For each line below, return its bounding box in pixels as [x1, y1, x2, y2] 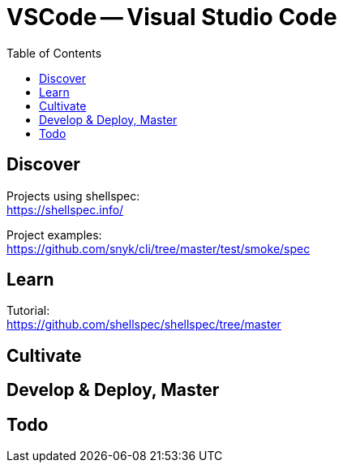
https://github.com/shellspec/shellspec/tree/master [6, 317, 281, 332]
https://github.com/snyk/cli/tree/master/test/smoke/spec [6, 241, 311, 256]
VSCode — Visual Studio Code [6, 3, 337, 31]
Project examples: [6, 227, 102, 242]
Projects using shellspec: [6, 188, 140, 203]
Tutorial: [6, 303, 50, 318]
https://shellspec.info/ [6, 202, 124, 217]
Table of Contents [6, 45, 102, 60]
